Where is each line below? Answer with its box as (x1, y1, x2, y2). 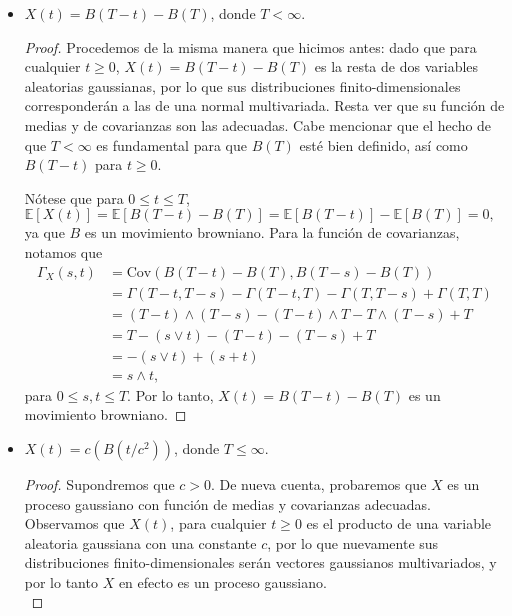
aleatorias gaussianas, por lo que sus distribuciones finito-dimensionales (24, 75, 461, 96)
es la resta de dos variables (314, 56, 479, 77)
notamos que (24, 241, 103, 262)
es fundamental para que (96, 134, 247, 155)
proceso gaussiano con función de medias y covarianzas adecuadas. (24, 493, 431, 514)
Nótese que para (24, 187, 124, 208)
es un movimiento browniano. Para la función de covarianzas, (84, 222, 460, 243)
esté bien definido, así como (299, 134, 468, 155)
